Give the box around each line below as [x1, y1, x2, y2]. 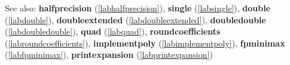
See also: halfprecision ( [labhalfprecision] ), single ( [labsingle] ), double [5, 2, 271, 14]
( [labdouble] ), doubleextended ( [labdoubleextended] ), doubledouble [5, 13, 266, 26]
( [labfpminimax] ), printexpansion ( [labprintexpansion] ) [5, 48, 213, 61]
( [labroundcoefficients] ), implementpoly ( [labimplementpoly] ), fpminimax [5, 36, 285, 49]
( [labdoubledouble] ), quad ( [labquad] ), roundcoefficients [5, 25, 221, 38]
